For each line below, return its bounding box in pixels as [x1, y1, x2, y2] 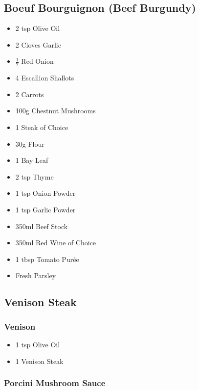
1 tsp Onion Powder [15, 188, 76, 198]
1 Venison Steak [15, 356, 64, 366]
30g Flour [15, 138, 44, 149]
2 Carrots [15, 89, 44, 99]
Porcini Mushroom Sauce [4, 377, 106, 389]
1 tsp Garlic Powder [15, 204, 76, 214]
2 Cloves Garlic [15, 39, 61, 50]
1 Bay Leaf [15, 155, 48, 165]
